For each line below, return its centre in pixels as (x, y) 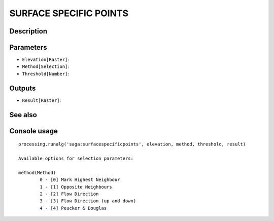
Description (28, 31)
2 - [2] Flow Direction (69, 194)
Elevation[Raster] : (46, 60)
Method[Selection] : (46, 66)
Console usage (34, 131)
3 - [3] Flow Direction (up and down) (88, 201)
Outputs (23, 88)
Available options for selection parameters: (76, 158)
